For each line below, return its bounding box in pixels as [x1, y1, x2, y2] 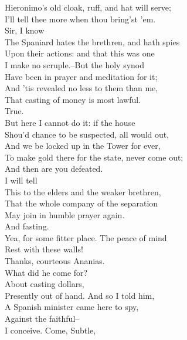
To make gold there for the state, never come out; [5, 151, 183, 163]
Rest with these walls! [5, 243, 83, 255]
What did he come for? [5, 266, 88, 278]
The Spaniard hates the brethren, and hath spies [5, 35, 180, 48]
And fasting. [5, 220, 49, 232]
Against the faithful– [5, 312, 80, 325]
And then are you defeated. [5, 162, 103, 175]
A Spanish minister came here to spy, [5, 301, 139, 313]
